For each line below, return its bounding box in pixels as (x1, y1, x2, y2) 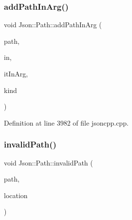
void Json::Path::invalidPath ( (4, 157, 93, 167)
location (4, 190, 28, 200)
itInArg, (4, 69, 28, 78)
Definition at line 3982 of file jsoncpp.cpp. (4, 117, 129, 128)
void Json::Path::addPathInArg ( (4, 19, 102, 30)
